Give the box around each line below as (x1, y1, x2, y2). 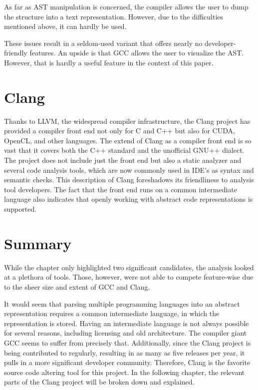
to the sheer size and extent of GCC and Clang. (4, 281, 150, 292)
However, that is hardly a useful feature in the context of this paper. (4, 57, 214, 67)
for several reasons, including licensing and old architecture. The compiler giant (4, 328, 247, 338)
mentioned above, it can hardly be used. (4, 21, 127, 31)
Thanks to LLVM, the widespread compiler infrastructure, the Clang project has (4, 115, 251, 126)
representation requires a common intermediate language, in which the (4, 308, 220, 319)
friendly (4, 47, 27, 58)
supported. (4, 204, 37, 214)
